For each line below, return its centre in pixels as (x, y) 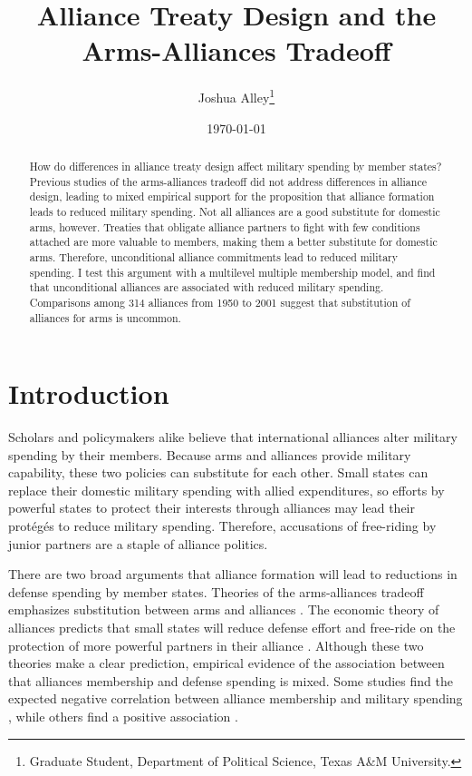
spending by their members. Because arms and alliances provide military (210, 454)
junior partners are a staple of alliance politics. (138, 543)
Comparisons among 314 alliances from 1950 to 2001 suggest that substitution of (220, 302)
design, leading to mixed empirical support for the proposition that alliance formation (232, 196)
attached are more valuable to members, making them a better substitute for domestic (233, 242)
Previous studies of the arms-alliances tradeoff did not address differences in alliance (228, 181)
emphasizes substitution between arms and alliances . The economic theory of (224, 609)
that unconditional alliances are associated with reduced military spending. (207, 287)
